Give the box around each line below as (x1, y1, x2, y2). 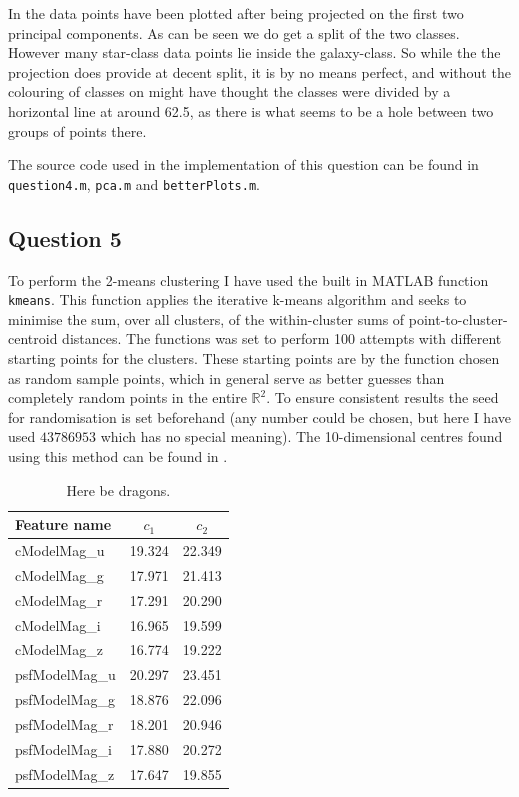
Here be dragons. (66, 479, 171, 500)
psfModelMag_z (15, 763, 115, 784)
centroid (8, 328, 58, 349)
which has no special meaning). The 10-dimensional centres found (100, 426, 503, 447)
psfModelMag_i (15, 738, 112, 759)
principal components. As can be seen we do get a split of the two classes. (8, 22, 460, 43)
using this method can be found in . (8, 446, 228, 467)
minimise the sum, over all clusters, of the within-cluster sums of (8, 308, 405, 329)
